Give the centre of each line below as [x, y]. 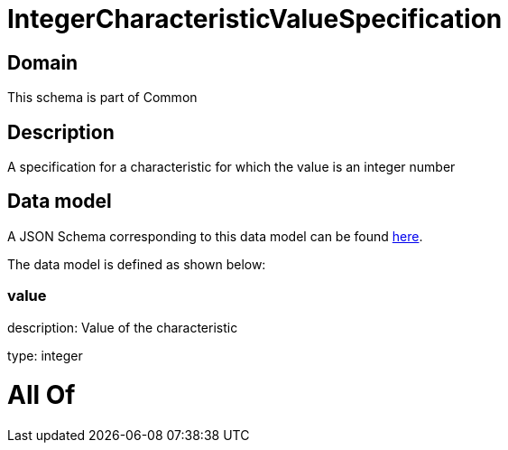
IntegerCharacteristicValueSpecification [255, 19]
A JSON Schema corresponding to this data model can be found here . [215, 236]
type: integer [45, 355]
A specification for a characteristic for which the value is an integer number [231, 167]
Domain [43, 62]
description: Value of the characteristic [123, 327]
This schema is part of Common [102, 98]
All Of [42, 395]
